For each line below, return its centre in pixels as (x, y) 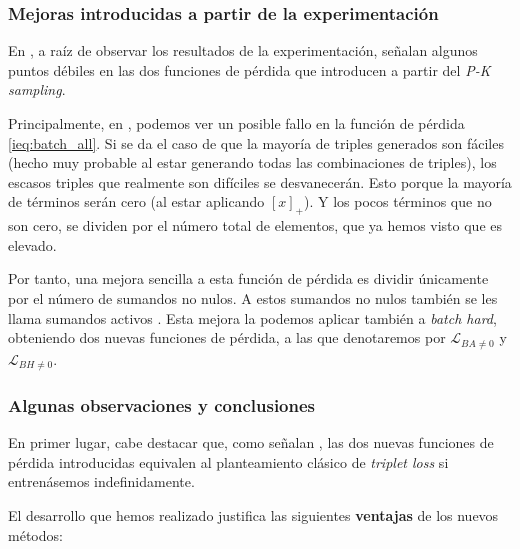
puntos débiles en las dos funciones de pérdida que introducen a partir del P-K (249, 69)
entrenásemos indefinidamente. (101, 481)
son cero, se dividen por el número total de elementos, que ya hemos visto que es (255, 225)
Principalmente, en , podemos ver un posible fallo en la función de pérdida (236, 123)
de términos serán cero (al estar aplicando (136, 201)
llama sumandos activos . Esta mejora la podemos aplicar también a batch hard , (252, 317)
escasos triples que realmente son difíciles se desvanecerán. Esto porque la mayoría (260, 181)
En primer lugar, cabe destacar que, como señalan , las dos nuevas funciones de (251, 442)
